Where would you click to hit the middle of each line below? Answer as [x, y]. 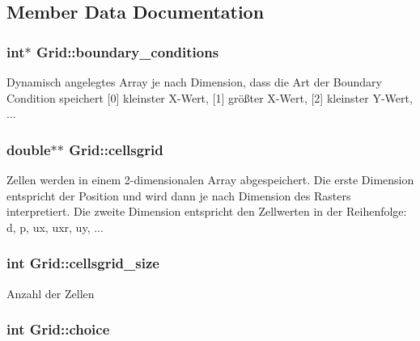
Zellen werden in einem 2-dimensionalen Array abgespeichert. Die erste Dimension [210, 179]
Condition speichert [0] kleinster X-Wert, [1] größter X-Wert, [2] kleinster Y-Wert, [210, 97]
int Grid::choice [58, 329]
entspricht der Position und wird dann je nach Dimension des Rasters [179, 195]
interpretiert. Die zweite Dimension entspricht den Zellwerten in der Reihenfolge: [207, 211]
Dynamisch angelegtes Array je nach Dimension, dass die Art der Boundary [194, 82]
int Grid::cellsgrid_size [83, 263]
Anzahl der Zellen [51, 293]
